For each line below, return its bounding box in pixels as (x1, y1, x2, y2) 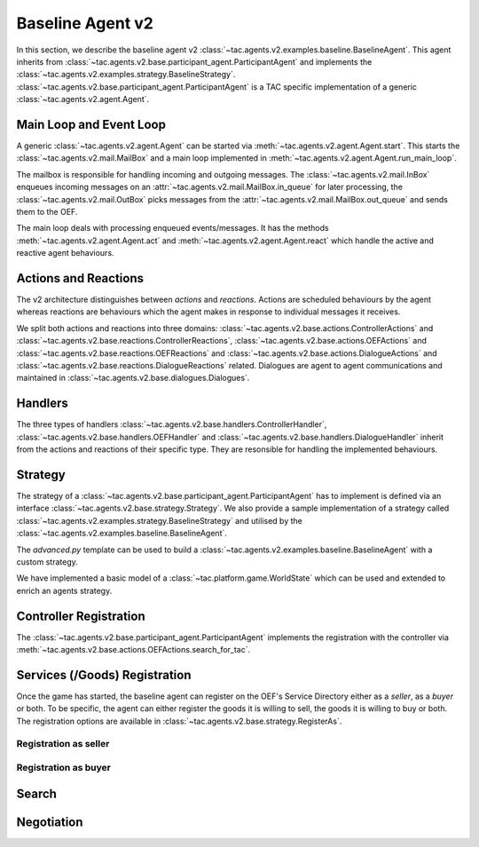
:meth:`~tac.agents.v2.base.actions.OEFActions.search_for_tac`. (16, 645, 251, 655)
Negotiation (16, 814, 83, 829)
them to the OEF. (16, 206, 78, 217)
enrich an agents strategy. (16, 585, 113, 596)
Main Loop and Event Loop (16, 116, 166, 132)
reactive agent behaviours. (16, 248, 114, 258)
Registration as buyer (16, 762, 111, 774)
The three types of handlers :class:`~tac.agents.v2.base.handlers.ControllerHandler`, (16, 419, 327, 430)
